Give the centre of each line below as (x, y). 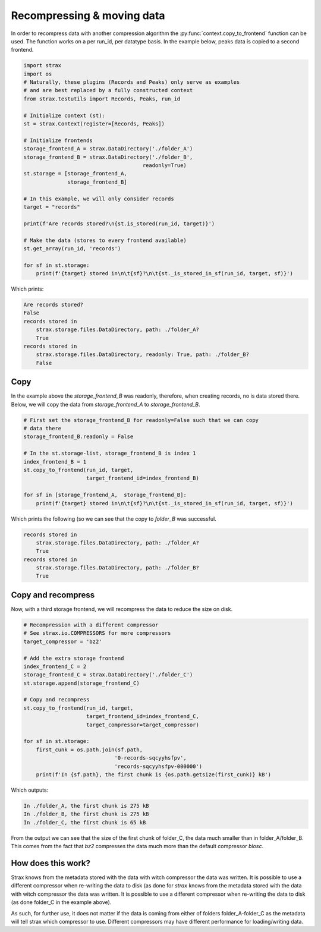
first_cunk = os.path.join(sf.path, (89, 750)
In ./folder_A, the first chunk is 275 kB (86, 806)
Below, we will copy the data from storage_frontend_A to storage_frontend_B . (106, 404)
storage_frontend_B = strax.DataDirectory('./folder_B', (108, 157)
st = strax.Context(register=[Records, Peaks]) (94, 124)
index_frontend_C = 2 (55, 666)
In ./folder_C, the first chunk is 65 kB (85, 822)
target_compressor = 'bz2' (63, 641)
